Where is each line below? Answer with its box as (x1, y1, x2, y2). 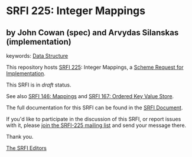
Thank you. (6, 133, 34, 140)
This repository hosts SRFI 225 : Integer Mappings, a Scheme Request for (6, 64, 184, 71)
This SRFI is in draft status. (6, 81, 71, 88)
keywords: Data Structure (6, 52, 69, 59)
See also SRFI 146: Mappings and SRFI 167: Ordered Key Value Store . (6, 93, 174, 99)
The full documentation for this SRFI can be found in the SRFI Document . (6, 104, 183, 111)
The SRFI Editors (6, 145, 47, 151)
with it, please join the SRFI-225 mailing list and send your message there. (6, 122, 187, 129)
